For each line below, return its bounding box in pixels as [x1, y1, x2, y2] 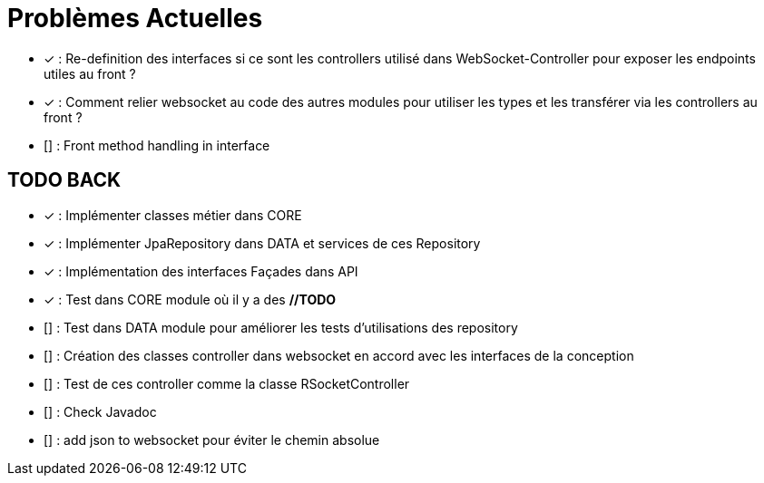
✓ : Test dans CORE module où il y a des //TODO [44, 291, 337, 307]
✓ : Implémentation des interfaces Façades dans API [44, 263, 358, 279]
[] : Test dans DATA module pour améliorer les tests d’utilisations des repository [44, 319, 518, 335]
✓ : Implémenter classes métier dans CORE [44, 207, 302, 223]
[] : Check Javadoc [44, 403, 157, 420]
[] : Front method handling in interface [44, 137, 270, 153]
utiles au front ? [44, 65, 136, 82]
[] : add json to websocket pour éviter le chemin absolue [44, 431, 380, 448]
